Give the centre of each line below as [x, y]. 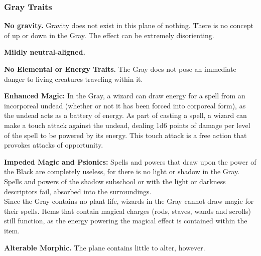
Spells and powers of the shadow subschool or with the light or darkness [115, 181]
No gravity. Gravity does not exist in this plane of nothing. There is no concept [129, 25]
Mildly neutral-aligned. [45, 52]
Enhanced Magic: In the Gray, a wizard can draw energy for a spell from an [125, 96]
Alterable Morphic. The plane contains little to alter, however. [105, 247]
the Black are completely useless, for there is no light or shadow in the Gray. [122, 171]
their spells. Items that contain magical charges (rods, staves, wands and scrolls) [128, 211]
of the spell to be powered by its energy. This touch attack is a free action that [125, 135]
